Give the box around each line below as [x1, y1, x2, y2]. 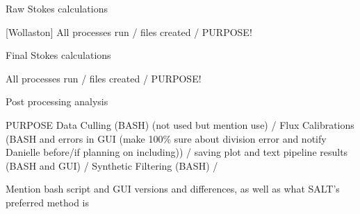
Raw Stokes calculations [6, 1, 108, 15]
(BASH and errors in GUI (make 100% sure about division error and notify [6, 131, 327, 145]
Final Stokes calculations [6, 48, 111, 62]
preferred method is [6, 195, 89, 209]
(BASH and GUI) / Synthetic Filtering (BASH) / [6, 158, 218, 172]
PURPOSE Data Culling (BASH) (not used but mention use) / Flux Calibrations [6, 117, 354, 132]
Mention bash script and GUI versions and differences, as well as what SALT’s [6, 181, 340, 196]
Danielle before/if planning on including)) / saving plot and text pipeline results [6, 145, 348, 159]
